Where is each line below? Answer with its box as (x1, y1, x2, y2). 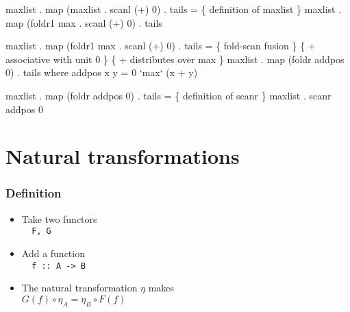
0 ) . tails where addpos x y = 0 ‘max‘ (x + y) (5, 65, 198, 80)
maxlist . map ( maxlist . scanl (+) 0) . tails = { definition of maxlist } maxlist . (5, 2, 342, 16)
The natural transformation (21, 280, 138, 295)
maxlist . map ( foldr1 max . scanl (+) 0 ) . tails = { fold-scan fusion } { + (5, 38, 316, 53)
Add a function (21, 246, 85, 260)
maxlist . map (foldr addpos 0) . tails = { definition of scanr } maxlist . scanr (5, 88, 332, 102)
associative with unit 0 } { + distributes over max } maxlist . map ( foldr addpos (5, 51, 345, 66)
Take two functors (21, 211, 97, 226)
